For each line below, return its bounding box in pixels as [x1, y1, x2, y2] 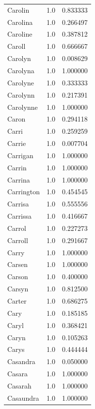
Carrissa [7, 211, 32, 221]
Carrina [7, 174, 30, 184]
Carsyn [7, 284, 29, 294]
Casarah [7, 380, 32, 390]
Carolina [7, 17, 33, 27]
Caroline [7, 29, 32, 39]
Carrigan [7, 150, 33, 160]
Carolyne [7, 77, 34, 87]
